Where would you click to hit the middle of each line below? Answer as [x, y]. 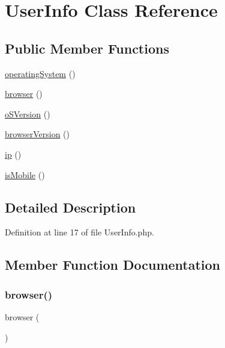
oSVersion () [28, 113]
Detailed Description [70, 207]
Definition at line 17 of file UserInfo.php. [79, 232]
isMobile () [25, 174]
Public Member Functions [87, 48]
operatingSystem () [40, 73]
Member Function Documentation [113, 265]
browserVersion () [37, 134]
